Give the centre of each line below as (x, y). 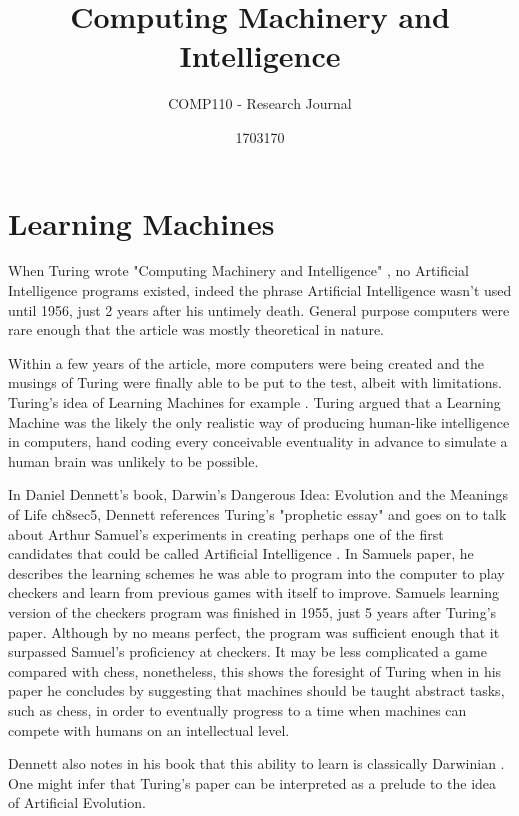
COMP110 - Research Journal (260, 103)
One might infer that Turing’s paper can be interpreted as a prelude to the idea (252, 782)
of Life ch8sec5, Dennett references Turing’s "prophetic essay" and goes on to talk (257, 513)
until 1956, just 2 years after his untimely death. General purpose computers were (259, 309)
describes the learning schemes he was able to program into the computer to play (256, 572)
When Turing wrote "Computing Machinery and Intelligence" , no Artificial (239, 270)
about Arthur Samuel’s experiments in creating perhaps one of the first (226, 533)
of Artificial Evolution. (77, 802)
